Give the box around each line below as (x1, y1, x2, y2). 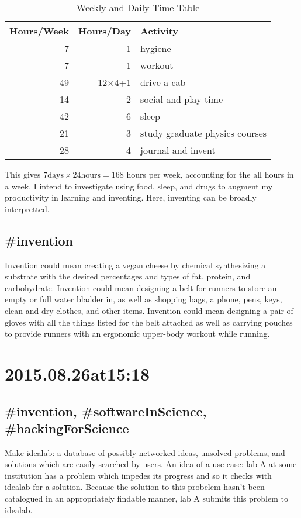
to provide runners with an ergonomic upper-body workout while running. (5, 327, 270, 340)
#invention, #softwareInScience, (5, 402, 207, 420)
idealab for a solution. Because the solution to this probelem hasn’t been (5, 481, 265, 493)
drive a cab (140, 75, 186, 89)
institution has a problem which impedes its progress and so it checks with (5, 469, 272, 481)
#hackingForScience (5, 419, 129, 437)
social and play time (140, 92, 223, 106)
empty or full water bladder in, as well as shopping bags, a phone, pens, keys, (5, 293, 282, 305)
